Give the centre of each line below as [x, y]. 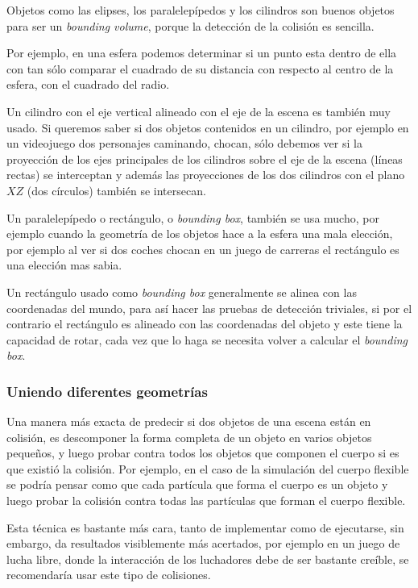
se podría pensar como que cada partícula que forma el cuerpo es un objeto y [197, 484]
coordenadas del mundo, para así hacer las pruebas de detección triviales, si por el [209, 308]
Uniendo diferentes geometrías [107, 391]
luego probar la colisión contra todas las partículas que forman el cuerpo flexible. [206, 500]
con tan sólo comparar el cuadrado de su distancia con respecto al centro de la [200, 68]
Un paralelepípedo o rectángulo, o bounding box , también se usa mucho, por [193, 217]
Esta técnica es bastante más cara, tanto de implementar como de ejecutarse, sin [205, 527]
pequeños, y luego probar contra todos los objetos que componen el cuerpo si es [203, 453]
